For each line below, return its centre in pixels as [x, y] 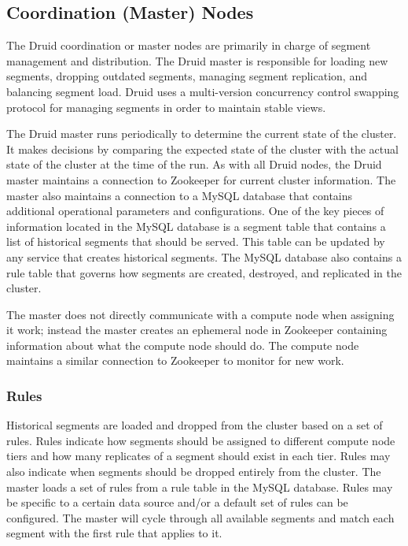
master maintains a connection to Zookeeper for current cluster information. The [201, 179]
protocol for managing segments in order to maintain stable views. [166, 107]
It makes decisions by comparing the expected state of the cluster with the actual [202, 149]
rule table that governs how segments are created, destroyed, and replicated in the [204, 272]
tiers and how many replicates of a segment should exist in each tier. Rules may [198, 456]
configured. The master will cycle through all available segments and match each [200, 517]
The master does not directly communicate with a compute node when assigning [200, 314]
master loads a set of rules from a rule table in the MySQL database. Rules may [200, 487]
